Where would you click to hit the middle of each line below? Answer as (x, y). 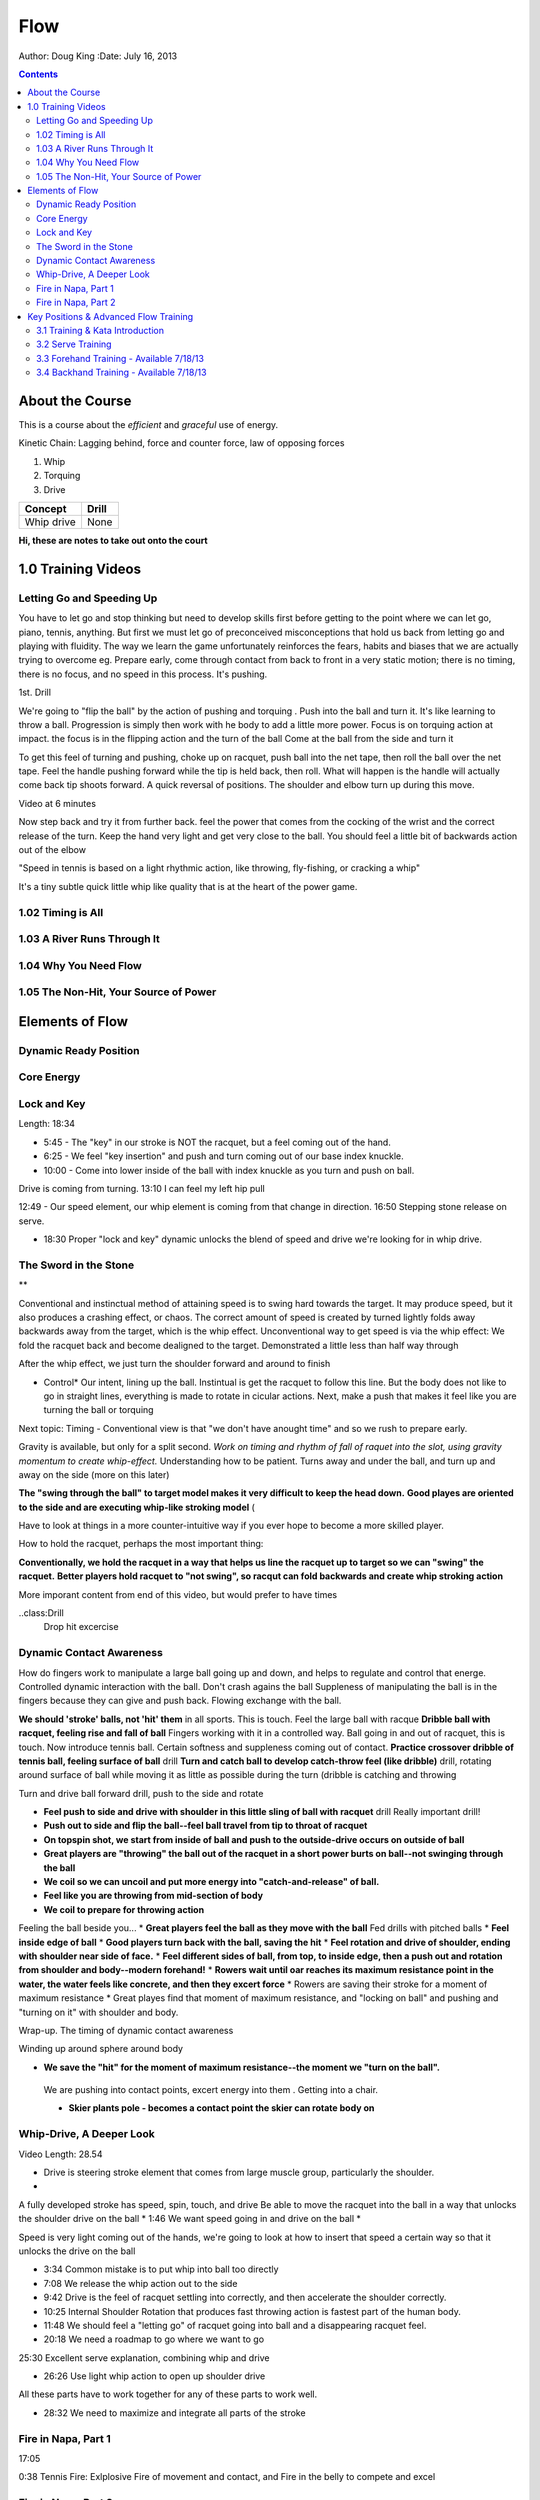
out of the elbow (52, 850)
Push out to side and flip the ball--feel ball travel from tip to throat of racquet (205, 1826)
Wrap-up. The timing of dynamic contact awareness (126, 2030)
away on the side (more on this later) (94, 1474)
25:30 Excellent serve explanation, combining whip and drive (144, 2357)
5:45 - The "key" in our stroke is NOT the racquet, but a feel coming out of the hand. (217, 1142)
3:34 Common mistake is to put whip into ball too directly (161, 2269)
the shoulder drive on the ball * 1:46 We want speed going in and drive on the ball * (190, 2219)
